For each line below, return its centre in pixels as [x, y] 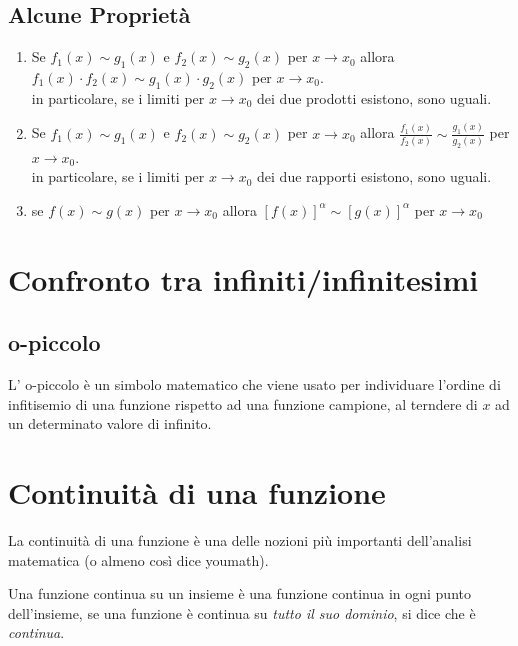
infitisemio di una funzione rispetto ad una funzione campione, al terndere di [243, 403]
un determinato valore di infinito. [110, 423]
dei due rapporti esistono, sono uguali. [374, 176]
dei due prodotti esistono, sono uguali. [374, 97]
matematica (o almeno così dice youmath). [138, 559]
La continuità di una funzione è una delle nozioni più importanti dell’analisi [240, 540]
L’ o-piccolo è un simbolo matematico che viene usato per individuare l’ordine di [254, 384]
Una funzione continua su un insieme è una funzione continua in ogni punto [239, 593]
